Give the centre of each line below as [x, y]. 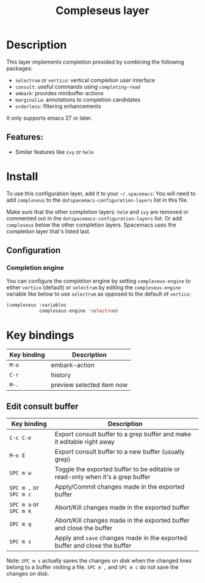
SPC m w [20, 473]
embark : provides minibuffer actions [59, 93]
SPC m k [20, 511]
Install [22, 176]
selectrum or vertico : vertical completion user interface [85, 80]
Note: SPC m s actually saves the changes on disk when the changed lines [99, 560]
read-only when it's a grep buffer [103, 477]
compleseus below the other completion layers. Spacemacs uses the [91, 225]
